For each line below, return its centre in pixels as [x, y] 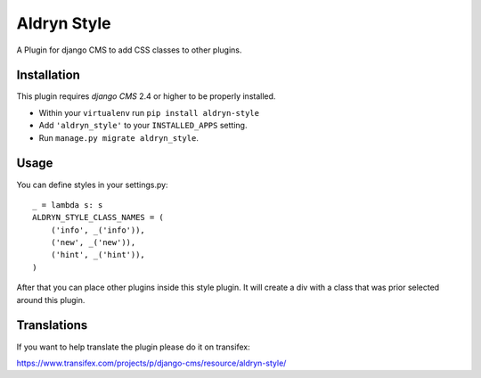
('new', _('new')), [93, 242]
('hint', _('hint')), [98, 255]
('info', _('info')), [98, 230]
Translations [52, 325]
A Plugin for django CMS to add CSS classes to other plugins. [129, 50]
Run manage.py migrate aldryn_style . [119, 137]
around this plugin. [51, 300]
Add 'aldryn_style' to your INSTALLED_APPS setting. [143, 126]
